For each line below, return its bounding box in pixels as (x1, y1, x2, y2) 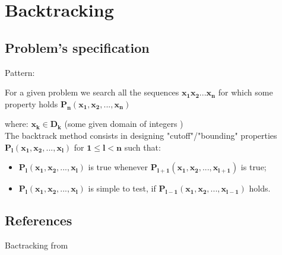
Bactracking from (5, 238, 68, 251)
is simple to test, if (88, 182, 156, 195)
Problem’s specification (5, 38, 150, 56)
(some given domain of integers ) (64, 117, 183, 130)
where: (5, 117, 28, 130)
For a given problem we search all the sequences (5, 86, 179, 98)
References (5, 211, 72, 230)
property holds (5, 97, 58, 110)
